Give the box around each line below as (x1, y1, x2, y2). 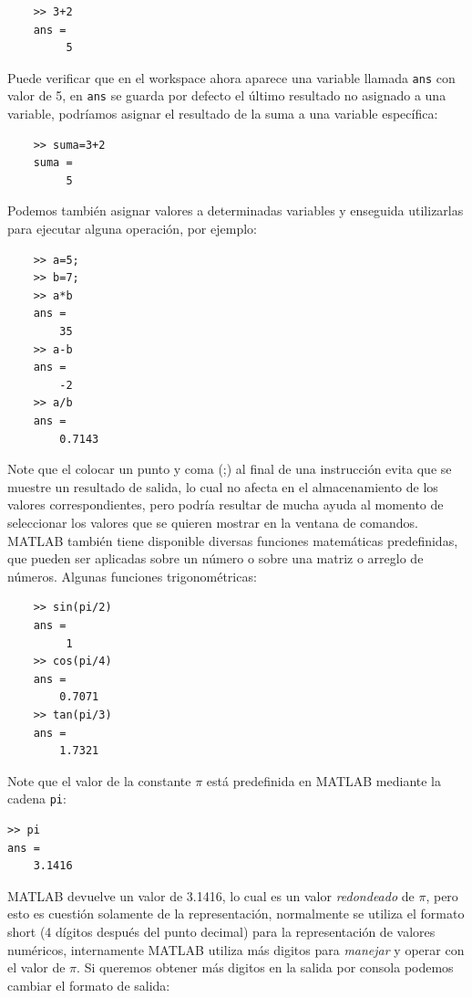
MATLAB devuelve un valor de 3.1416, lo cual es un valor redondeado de (7, 886, 415, 905)
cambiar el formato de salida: (7, 975, 170, 994)
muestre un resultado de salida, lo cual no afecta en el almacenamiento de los (7, 477, 438, 496)
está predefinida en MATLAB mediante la (206, 771, 442, 790)
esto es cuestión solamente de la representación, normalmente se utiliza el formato (7, 904, 465, 923)
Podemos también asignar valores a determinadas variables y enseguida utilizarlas (7, 201, 464, 220)
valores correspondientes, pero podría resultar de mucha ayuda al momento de (7, 495, 444, 514)
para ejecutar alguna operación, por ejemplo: (7, 219, 257, 238)
